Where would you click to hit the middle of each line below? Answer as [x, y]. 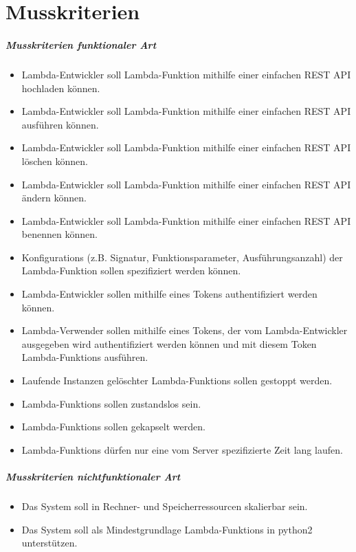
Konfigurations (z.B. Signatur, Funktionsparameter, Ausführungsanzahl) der [182, 257]
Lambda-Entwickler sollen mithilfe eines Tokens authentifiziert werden [169, 294]
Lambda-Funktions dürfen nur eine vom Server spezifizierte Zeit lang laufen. [182, 449]
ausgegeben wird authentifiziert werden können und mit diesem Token [169, 343]
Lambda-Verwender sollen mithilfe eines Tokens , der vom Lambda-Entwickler [185, 330]
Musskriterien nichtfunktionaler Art [93, 476]
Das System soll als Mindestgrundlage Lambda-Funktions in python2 [167, 529]
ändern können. [54, 198]
